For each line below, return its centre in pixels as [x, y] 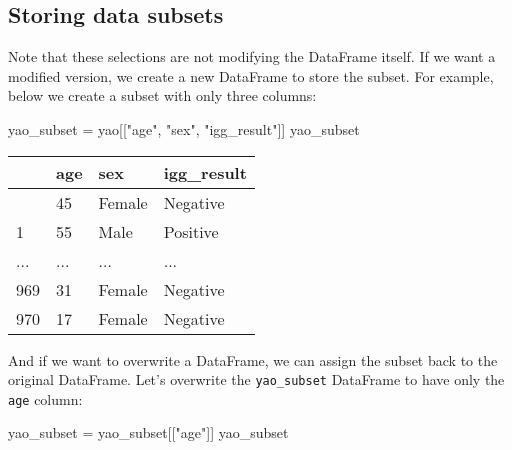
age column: [45, 398]
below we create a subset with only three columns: [162, 95]
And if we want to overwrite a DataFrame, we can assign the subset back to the [253, 359]
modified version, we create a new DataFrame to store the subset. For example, [251, 75]
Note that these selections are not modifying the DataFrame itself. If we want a [252, 56]
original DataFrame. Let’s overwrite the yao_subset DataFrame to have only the [256, 379]
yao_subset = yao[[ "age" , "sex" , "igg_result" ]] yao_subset [184, 128]
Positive [191, 231]
